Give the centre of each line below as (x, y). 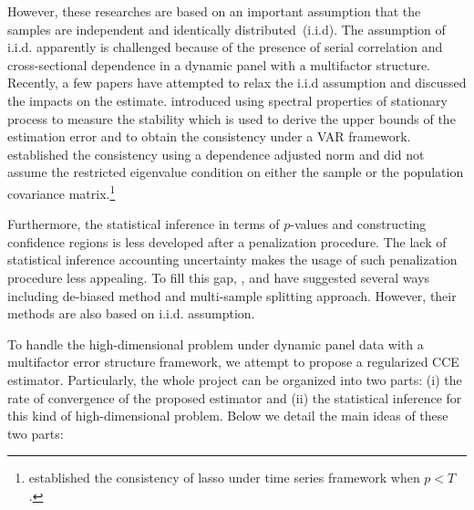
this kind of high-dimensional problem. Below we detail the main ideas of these (228, 416)
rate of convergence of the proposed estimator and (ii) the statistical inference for (235, 397)
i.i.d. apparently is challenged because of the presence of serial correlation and (225, 47)
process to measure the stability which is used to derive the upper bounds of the (232, 118)
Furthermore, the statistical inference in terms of (144, 224)
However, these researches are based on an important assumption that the (214, 11)
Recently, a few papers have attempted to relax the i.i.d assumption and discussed (237, 83)
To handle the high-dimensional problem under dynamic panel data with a (216, 343)
